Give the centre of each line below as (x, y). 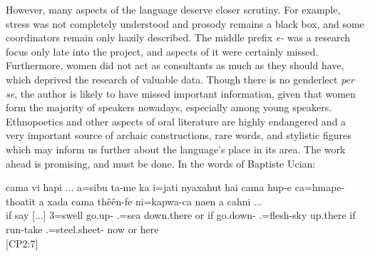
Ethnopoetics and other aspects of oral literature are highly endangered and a (176, 121)
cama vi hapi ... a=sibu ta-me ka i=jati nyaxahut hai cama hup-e (149, 187)
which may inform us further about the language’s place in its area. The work (176, 149)
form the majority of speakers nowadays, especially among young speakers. (169, 107)
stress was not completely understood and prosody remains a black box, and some (185, 23)
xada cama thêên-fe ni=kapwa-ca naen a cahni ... (155, 201)
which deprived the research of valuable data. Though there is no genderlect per (180, 79)
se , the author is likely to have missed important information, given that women (181, 93)
